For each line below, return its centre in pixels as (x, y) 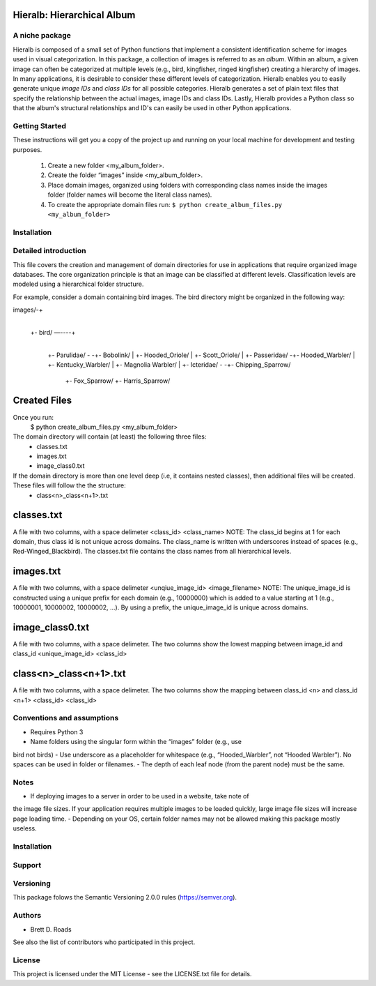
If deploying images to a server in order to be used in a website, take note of (140, 796)
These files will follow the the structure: (69, 485)
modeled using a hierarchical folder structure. (78, 284)
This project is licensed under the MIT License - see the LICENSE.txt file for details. (132, 974)
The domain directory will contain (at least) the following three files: (110, 437)
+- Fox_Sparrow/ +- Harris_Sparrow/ (118, 381)
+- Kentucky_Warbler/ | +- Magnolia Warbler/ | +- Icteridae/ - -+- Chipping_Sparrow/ (169, 365)
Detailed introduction (49, 251)
